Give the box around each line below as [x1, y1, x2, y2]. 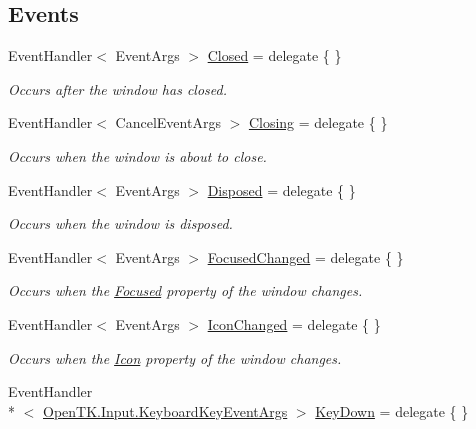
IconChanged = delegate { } [207, 313, 381, 334]
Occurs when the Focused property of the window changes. [8, 280, 363, 301]
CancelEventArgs [115, 112, 221, 133]
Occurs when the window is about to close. [8, 145, 267, 166]
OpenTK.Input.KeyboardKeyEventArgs [43, 400, 288, 421]
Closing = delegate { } [248, 112, 388, 133]
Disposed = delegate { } [207, 179, 356, 200]
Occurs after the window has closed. [8, 78, 227, 99]
